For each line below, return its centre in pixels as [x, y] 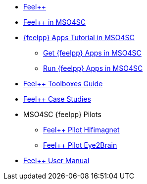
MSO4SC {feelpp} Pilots [62, 114]
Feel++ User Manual [56, 160]
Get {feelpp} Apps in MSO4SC [92, 53]
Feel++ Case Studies [57, 99]
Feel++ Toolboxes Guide [63, 84]
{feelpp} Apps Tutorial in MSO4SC [79, 37]
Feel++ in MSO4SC [55, 22]
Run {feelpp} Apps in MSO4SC [93, 68]
